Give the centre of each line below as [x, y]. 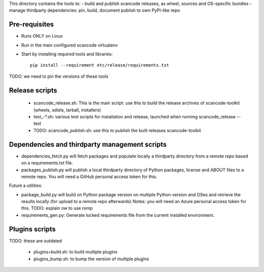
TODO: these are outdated [35, 241]
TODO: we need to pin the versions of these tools [59, 76]
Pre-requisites [31, 24]
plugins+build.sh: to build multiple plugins [75, 252]
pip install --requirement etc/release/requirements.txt [100, 65]
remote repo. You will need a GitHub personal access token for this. [89, 177]
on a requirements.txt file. [47, 163]
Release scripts [33, 90]
